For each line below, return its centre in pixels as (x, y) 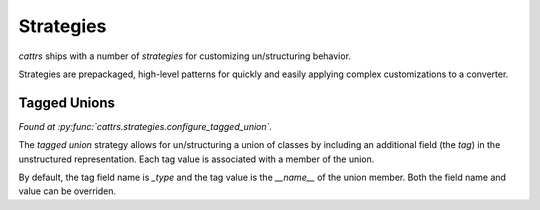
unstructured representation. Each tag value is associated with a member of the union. (196, 159)
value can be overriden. (67, 191)
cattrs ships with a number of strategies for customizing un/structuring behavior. (185, 56)
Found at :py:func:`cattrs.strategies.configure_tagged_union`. (145, 126)
